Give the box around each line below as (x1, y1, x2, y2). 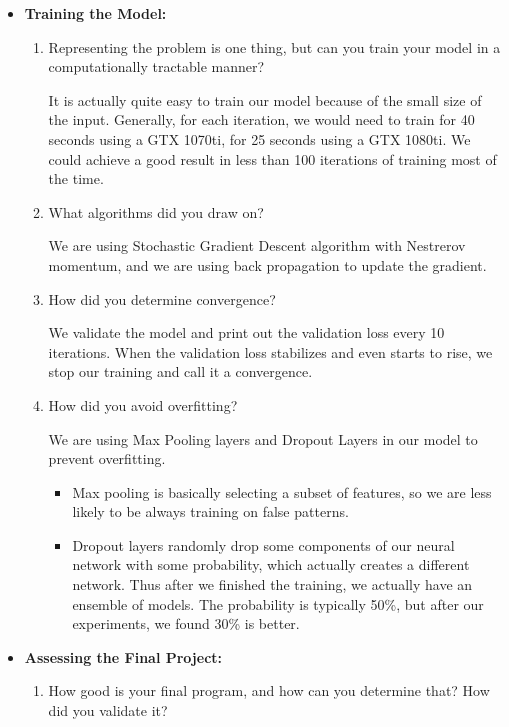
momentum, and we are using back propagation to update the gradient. (48, 254, 487, 275)
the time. (48, 168, 104, 189)
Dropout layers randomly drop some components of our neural (72, 534, 455, 555)
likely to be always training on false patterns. (72, 501, 349, 522)
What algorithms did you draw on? (48, 201, 264, 222)
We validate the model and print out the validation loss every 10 (48, 322, 445, 343)
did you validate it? (48, 700, 168, 721)
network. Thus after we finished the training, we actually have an (72, 574, 473, 595)
